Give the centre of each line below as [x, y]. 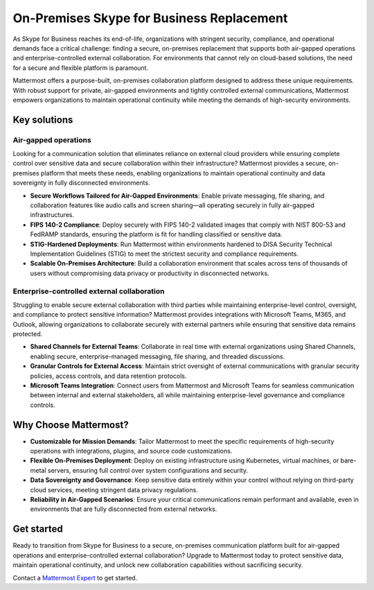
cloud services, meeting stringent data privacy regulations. [114, 489]
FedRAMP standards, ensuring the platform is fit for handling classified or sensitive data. [157, 234]
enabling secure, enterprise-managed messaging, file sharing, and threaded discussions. [158, 356]
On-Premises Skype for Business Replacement [150, 18]
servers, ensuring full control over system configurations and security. [148, 470]
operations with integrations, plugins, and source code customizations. [131, 451]
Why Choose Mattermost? [71, 425]
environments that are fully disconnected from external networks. [124, 509]
